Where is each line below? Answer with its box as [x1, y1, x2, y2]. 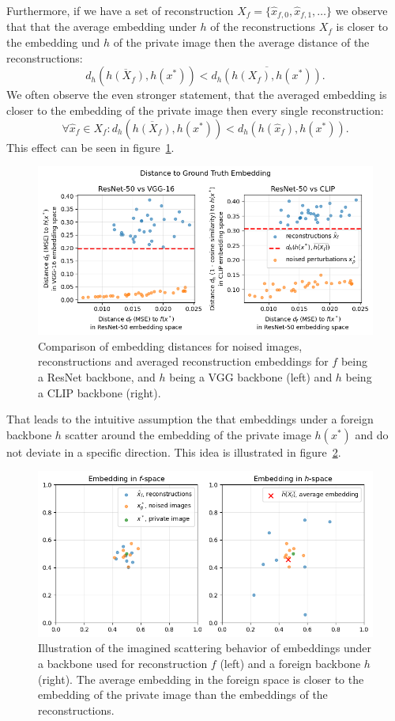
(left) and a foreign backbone [220, 655, 361, 671]
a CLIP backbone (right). [38, 384, 161, 400]
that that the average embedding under [6, 18, 197, 35]
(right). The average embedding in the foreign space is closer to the [38, 670, 364, 687]
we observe [335, 2, 388, 18]
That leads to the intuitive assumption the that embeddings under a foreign [6, 411, 374, 427]
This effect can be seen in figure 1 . [6, 139, 175, 155]
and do [355, 426, 389, 442]
